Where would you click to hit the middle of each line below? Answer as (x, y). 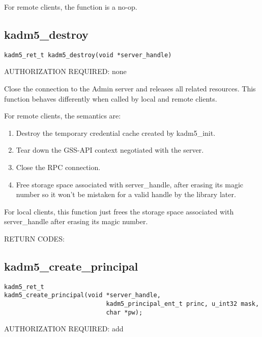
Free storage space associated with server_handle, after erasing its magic (129, 184)
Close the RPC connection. (58, 167)
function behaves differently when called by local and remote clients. (111, 98)
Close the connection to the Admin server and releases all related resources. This (130, 89)
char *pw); (124, 312)
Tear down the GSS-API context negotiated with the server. (110, 150)
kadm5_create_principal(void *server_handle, (82, 295)
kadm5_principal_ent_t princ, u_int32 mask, (183, 304)
